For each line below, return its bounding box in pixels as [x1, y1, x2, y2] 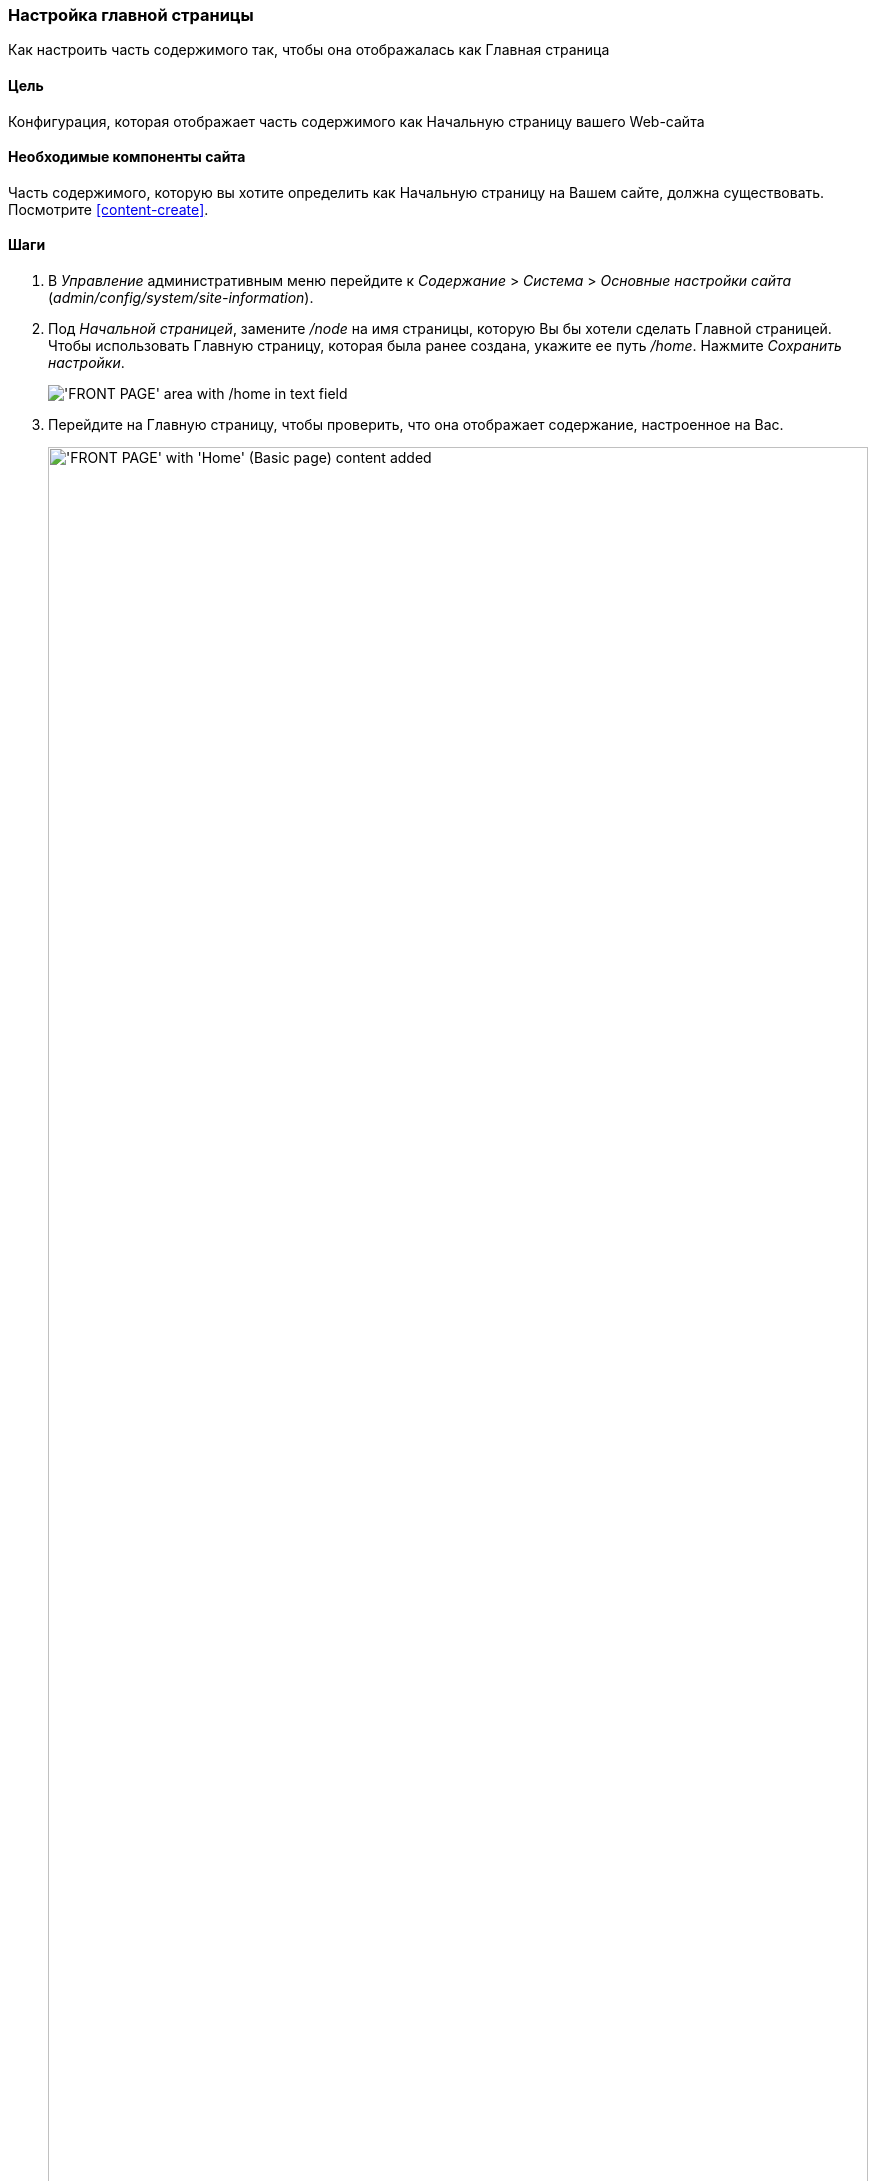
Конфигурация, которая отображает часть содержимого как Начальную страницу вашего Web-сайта [8, 112, 705, 130]
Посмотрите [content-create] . [8, 200, 209, 218]
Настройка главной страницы [8, 5, 254, 25]
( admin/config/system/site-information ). [48, 289, 314, 307]
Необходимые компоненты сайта [8, 148, 246, 166]
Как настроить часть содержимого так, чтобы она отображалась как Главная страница [8, 41, 610, 59]
